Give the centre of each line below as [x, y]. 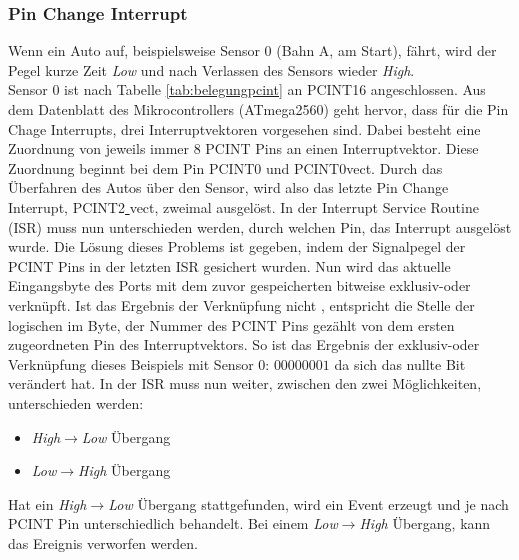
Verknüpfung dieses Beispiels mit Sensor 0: [139, 363]
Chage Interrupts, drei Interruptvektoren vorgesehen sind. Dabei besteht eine [244, 128]
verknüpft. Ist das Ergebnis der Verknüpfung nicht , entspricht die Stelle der [241, 304]
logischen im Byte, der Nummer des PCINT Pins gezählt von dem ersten [231, 324]
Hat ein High [47, 503]
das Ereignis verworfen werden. [103, 542]
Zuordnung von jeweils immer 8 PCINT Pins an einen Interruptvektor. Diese [243, 148]
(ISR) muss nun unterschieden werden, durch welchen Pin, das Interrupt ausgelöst [260, 226]
